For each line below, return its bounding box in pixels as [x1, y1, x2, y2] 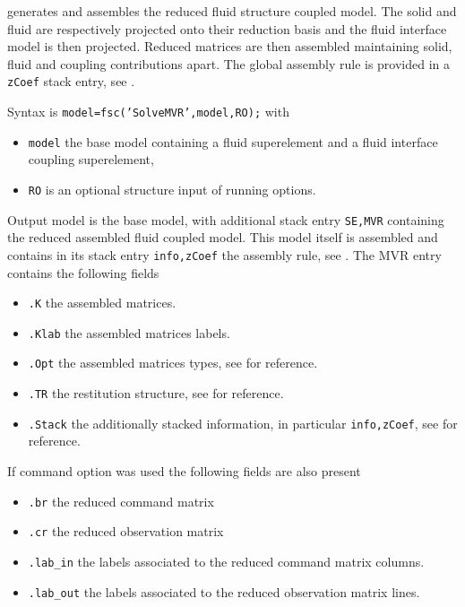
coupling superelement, [28, 150, 154, 169]
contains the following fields [7, 263, 159, 282]
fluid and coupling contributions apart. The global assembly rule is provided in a [7, 54, 451, 73]
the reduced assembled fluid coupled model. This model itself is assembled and [7, 228, 438, 247]
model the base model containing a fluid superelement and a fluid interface [28, 132, 438, 151]
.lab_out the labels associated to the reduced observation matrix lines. [28, 582, 420, 601]
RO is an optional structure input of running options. [28, 179, 316, 198]
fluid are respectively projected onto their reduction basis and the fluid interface [7, 19, 447, 38]
